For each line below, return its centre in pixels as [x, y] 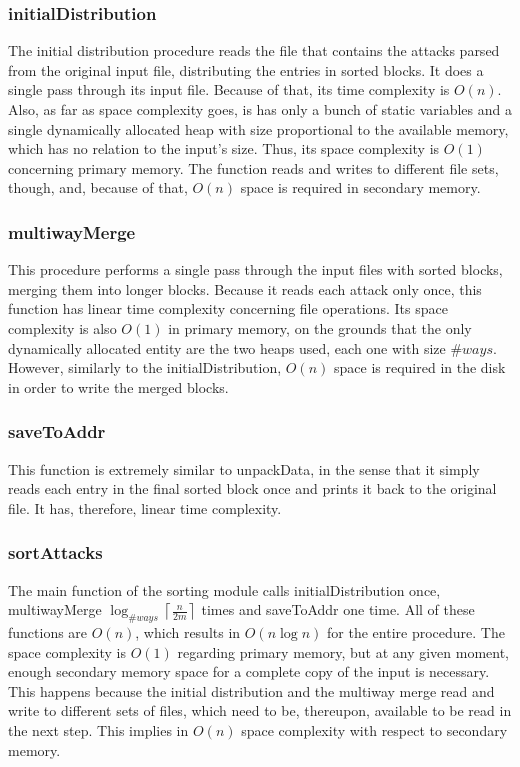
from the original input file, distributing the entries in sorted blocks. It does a [246, 69]
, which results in [188, 631]
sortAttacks [55, 552]
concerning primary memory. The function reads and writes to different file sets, [253, 167]
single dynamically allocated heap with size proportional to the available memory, [258, 128]
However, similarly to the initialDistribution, [145, 367]
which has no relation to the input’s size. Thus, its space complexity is [224, 148]
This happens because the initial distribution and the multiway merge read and [251, 690]
